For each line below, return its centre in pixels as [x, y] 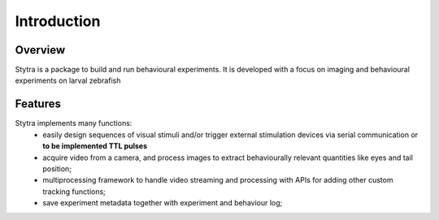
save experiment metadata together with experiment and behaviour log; [163, 203]
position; [57, 168]
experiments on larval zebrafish [68, 80]
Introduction [58, 21]
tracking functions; [74, 192]
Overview [40, 50]
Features [38, 104]
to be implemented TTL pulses [95, 146]
